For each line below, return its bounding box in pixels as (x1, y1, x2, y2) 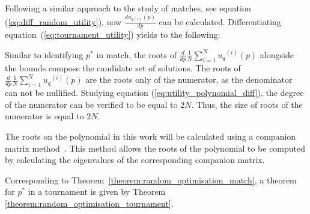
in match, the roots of (96, 48, 177, 61)
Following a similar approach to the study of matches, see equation (5, 2, 251, 14)
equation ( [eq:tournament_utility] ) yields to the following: (5, 28, 220, 41)
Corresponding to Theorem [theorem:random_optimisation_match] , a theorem (5, 173, 297, 186)
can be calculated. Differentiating (159, 15, 281, 28)
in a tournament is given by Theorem (28, 185, 166, 198)
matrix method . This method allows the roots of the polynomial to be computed (5, 141, 306, 154)
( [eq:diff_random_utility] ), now (5, 15, 122, 28)
